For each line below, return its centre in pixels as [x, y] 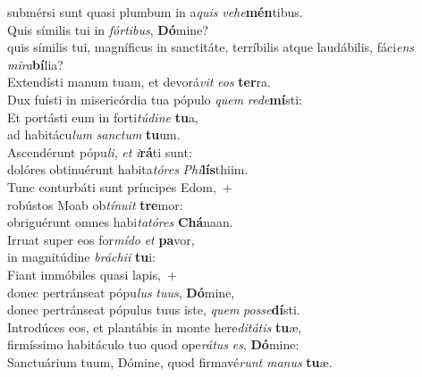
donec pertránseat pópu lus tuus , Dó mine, [121, 292]
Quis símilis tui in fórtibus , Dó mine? [108, 29]
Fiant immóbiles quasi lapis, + [92, 274]
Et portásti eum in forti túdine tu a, [103, 117]
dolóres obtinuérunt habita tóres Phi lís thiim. [128, 169]
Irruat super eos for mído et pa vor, [101, 239]
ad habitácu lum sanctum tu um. [94, 134]
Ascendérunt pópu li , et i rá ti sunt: [100, 151]
